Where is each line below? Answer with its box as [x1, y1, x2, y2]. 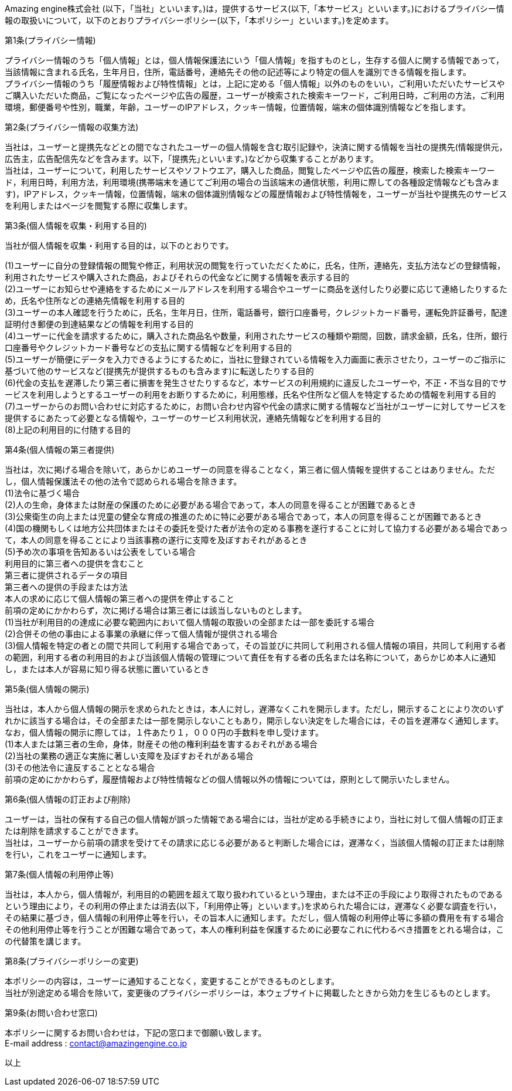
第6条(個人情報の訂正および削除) [5, 794, 131, 804]
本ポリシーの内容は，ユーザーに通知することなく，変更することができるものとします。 [5, 976, 340, 986]
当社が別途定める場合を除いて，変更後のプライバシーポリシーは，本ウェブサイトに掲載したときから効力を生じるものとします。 [5, 988, 495, 998]
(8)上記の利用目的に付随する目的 [5, 425, 131, 435]
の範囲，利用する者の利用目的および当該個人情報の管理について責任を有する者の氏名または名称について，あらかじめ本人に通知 [5, 652, 496, 662]
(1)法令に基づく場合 [5, 488, 80, 498]
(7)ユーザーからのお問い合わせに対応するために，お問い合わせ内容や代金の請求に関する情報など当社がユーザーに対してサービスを [5, 401, 507, 411]
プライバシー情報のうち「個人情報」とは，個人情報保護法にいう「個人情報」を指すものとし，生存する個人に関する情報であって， [5, 55, 504, 65]
